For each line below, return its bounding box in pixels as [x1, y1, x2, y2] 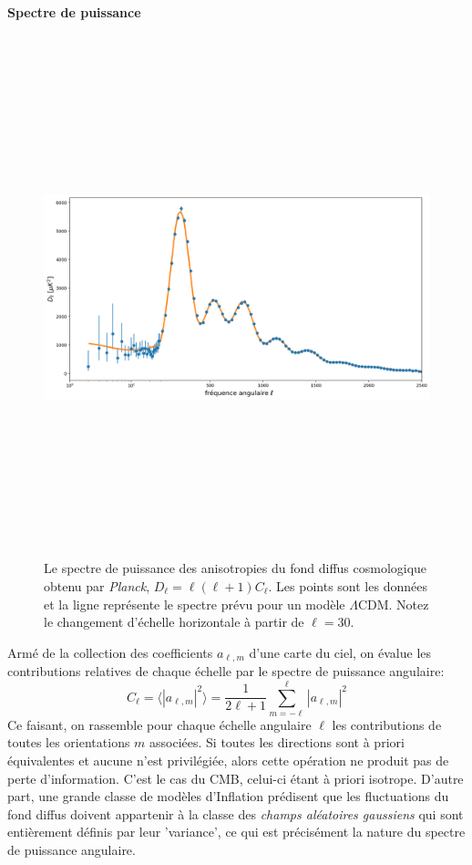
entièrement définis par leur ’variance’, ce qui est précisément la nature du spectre [7, 822, 466, 841]
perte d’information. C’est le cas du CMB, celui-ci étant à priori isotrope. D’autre [7, 768, 464, 787]
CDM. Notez [357, 594, 429, 613]
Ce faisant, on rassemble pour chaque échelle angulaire [7, 714, 312, 734]
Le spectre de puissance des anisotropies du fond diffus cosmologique [44, 558, 427, 578]
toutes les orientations [7, 733, 130, 752]
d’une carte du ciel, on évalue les [249, 642, 432, 662]
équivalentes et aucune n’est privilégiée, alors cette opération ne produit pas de [7, 751, 449, 770]
